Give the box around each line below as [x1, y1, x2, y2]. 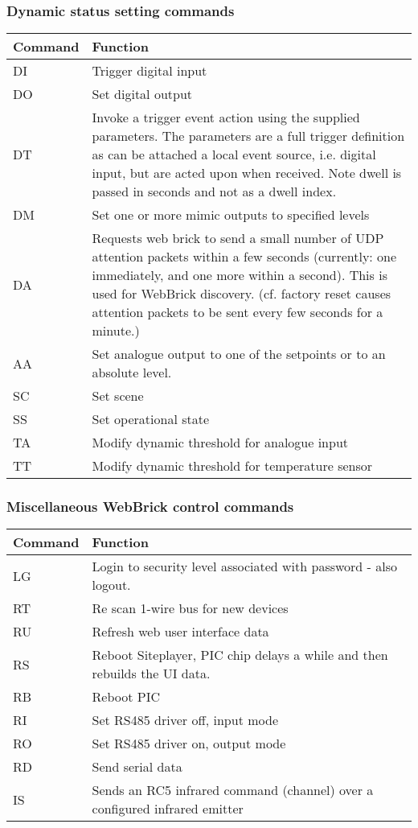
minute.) [92, 321, 140, 340]
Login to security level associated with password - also [92, 557, 398, 576]
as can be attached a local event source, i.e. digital [92, 145, 376, 164]
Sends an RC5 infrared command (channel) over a [92, 781, 374, 800]
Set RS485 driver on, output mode [92, 734, 286, 753]
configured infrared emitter [92, 799, 244, 818]
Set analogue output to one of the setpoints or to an [92, 344, 386, 364]
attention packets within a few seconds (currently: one [92, 247, 397, 266]
